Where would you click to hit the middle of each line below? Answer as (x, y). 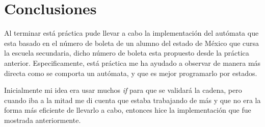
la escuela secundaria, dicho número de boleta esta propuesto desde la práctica (127, 53)
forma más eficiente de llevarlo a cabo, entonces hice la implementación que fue (128, 110)
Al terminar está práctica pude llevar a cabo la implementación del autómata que (131, 33)
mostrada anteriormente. (43, 120)
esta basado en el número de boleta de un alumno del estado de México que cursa (132, 43)
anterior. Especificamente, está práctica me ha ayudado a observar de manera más (132, 62)
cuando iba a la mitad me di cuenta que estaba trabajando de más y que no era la (132, 100)
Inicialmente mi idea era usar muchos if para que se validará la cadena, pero (123, 90)
